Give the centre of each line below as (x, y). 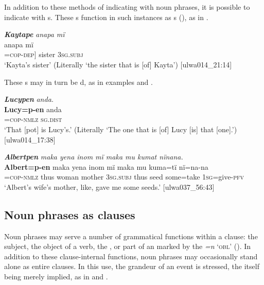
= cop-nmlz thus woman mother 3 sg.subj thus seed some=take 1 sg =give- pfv (124, 177)
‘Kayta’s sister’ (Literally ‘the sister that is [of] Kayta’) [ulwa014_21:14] (118, 64)
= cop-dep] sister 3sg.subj (44, 54)
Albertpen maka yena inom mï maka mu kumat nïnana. (94, 157)
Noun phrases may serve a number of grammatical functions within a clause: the (131, 236)
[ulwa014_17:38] (30, 139)
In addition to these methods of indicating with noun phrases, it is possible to (127, 7)
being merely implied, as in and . (56, 277)
